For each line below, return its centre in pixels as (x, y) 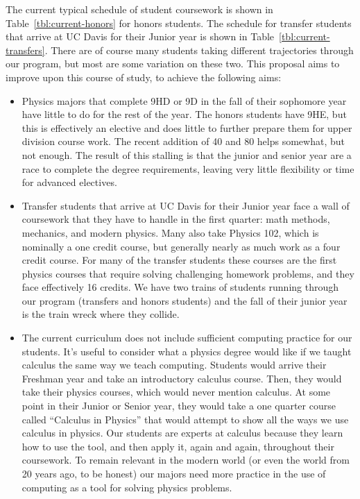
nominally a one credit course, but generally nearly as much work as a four (181, 246)
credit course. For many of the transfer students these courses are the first (179, 260)
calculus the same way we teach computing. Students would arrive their (174, 365)
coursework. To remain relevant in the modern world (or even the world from (186, 460)
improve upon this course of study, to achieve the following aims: (144, 77)
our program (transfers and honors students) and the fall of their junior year (185, 300)
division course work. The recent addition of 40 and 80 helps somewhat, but (183, 141)
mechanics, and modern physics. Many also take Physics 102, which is (170, 232)
